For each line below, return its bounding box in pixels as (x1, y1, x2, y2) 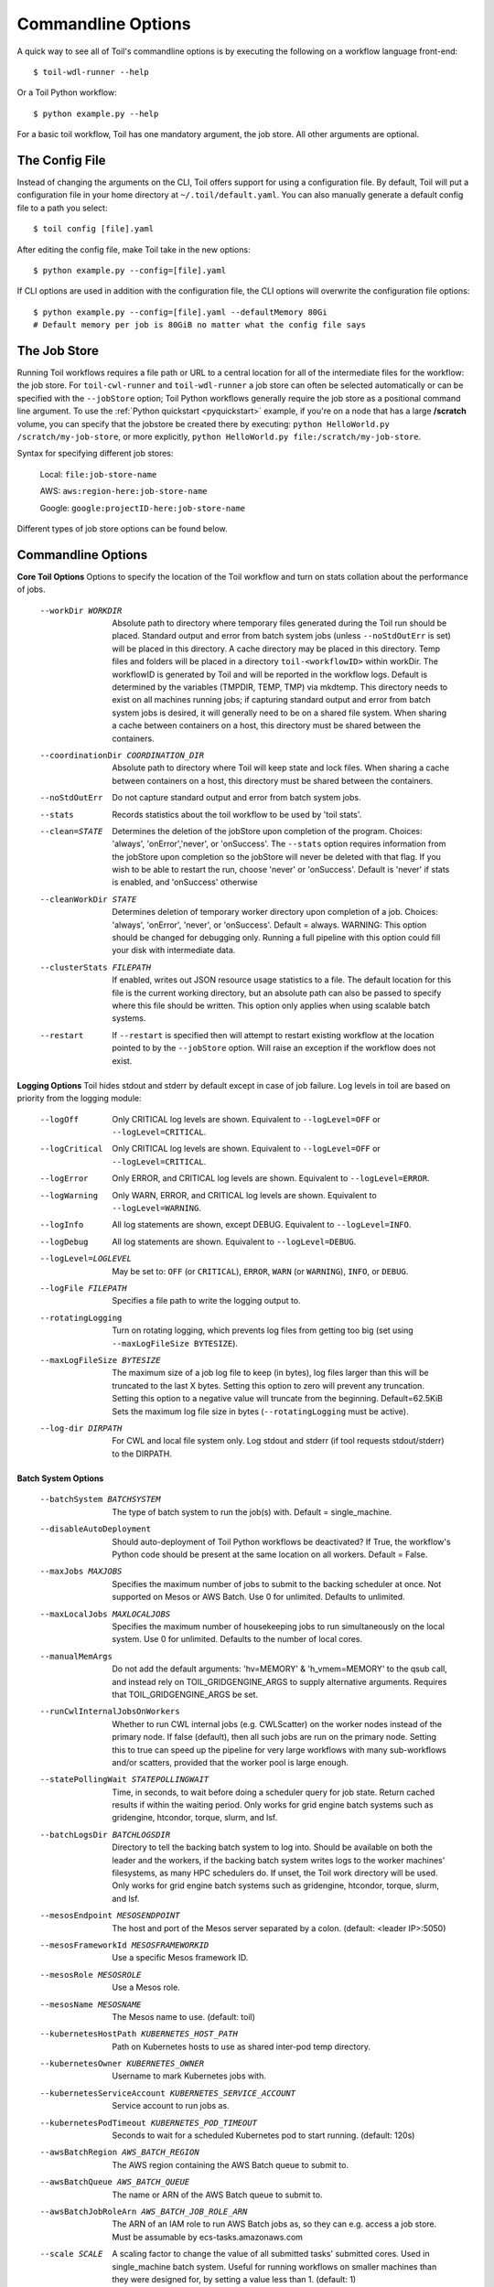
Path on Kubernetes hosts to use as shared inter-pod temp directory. (112, 2041, 370, 2052)
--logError (39, 1174, 89, 1184)
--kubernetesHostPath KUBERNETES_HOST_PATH (39, 2029, 238, 2039)
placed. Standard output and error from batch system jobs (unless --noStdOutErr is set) (112, 630, 452, 641)
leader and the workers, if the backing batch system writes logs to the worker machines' (112, 1854, 446, 1865)
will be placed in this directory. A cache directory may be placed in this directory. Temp (112, 643, 441, 654)
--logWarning (39, 1190, 99, 1200)
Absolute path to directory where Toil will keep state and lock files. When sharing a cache (112, 762, 450, 773)
